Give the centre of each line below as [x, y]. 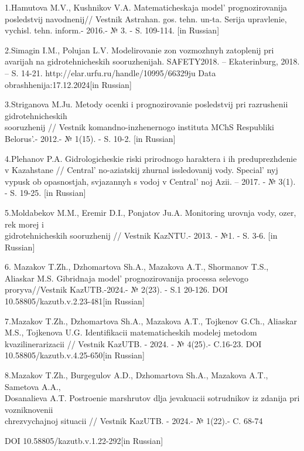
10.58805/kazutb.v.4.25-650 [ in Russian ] [75, 355]
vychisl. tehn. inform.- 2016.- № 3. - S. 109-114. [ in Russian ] [112, 30]
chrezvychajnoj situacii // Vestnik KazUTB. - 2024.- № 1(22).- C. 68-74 [134, 421]
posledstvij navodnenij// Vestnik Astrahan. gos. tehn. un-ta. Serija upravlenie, [146, 18]
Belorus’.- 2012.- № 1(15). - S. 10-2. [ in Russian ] [90, 138]
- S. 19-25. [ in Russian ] [45, 193]
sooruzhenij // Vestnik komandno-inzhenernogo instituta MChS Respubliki [139, 127]
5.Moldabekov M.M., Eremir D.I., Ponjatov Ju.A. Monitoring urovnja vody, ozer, [151, 212]
